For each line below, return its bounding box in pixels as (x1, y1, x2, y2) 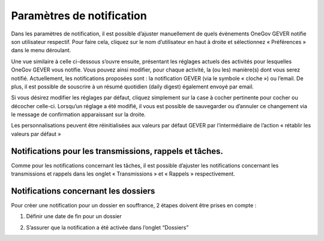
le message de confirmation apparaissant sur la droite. (11, 111, 146, 118)
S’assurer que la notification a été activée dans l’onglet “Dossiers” (26, 224, 189, 231)
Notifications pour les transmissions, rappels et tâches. (11, 146, 223, 156)
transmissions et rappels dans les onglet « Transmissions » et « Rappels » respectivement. (11, 170, 235, 177)
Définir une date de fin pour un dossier (26, 213, 122, 220)
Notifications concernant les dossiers (11, 186, 155, 196)
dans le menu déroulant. (11, 47, 71, 54)
